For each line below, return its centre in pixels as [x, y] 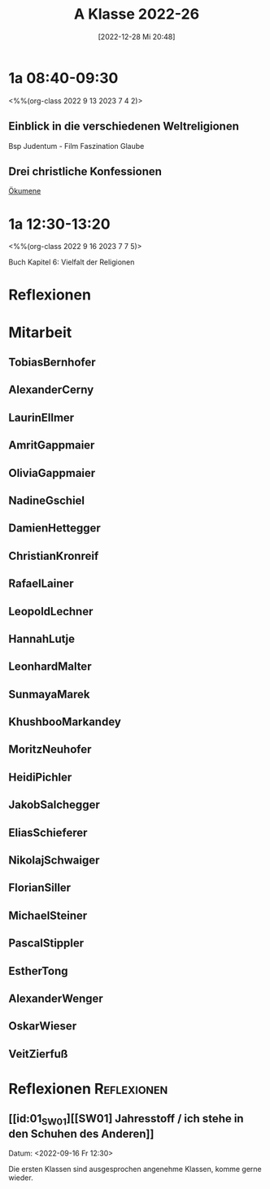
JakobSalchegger [54, 805]
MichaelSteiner [48, 915]
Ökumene [25, 191]
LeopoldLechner [51, 611]
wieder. [21, 1178]
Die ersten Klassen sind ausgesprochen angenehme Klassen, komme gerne [135, 1169]
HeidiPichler [40, 777]
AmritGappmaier [52, 446]
